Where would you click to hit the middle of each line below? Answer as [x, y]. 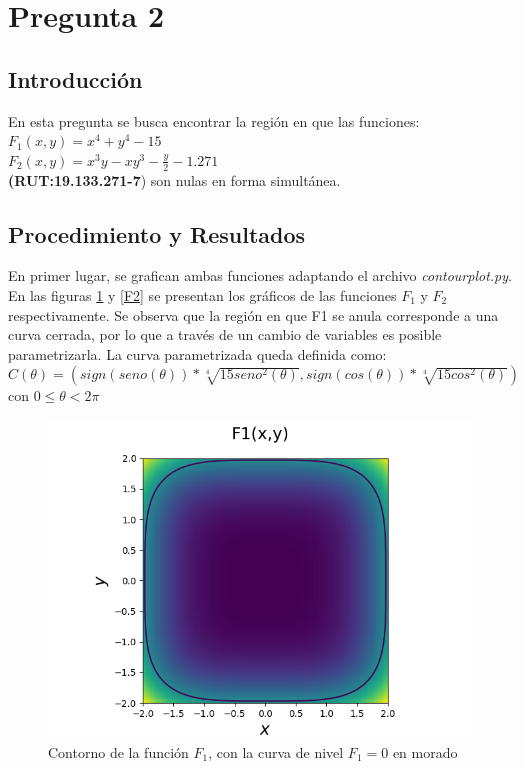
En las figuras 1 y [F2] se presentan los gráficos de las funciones [202, 294]
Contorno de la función [118, 751]
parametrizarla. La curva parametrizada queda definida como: [197, 353]
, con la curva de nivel [276, 751]
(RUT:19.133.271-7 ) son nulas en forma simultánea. [174, 179]
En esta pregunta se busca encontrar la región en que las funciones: [214, 120]
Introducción [75, 78]
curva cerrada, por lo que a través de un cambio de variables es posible [225, 334]
